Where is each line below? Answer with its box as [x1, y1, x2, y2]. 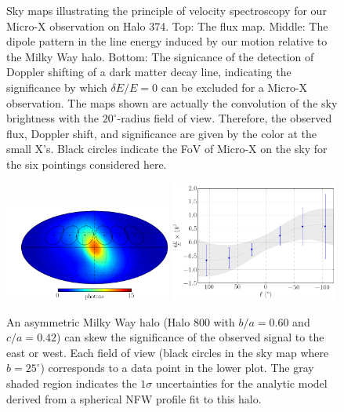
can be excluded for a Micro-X [161, 78, 308, 95]
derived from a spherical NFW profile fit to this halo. [6, 390, 262, 407]
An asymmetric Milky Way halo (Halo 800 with [6, 313, 235, 330]
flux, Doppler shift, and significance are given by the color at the [6, 125, 317, 141]
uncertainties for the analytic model [155, 375, 328, 392]
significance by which [6, 78, 107, 95]
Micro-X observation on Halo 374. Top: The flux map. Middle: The [6, 17, 328, 34]
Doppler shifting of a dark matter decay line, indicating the [6, 64, 291, 80]
